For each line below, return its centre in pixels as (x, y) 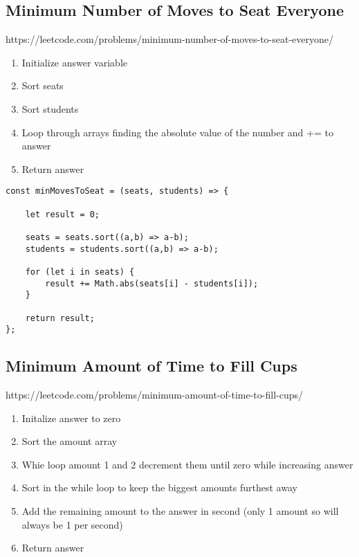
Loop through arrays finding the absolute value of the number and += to (177, 132)
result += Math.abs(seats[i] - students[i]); (152, 283)
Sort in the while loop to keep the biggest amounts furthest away (159, 487)
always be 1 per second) (72, 524)
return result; (60, 318)
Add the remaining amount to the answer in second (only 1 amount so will (180, 511)
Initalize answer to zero (71, 418)
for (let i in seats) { (80, 272)
